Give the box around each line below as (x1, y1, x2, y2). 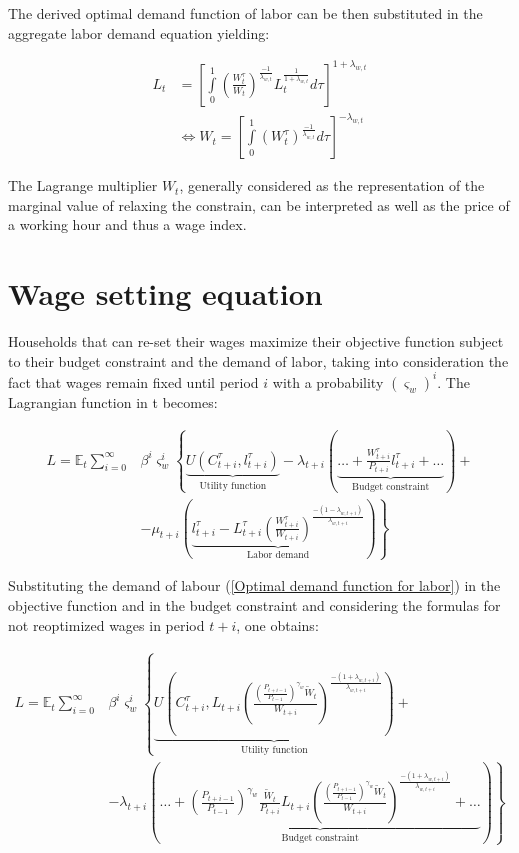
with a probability (272, 371, 384, 392)
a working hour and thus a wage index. (8, 214, 247, 235)
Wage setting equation (8, 273, 323, 314)
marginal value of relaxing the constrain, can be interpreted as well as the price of (8, 194, 510, 215)
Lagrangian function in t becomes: (8, 391, 218, 412)
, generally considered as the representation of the (179, 175, 485, 196)
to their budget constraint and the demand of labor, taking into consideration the (8, 350, 509, 371)
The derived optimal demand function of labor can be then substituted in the (8, 3, 483, 23)
